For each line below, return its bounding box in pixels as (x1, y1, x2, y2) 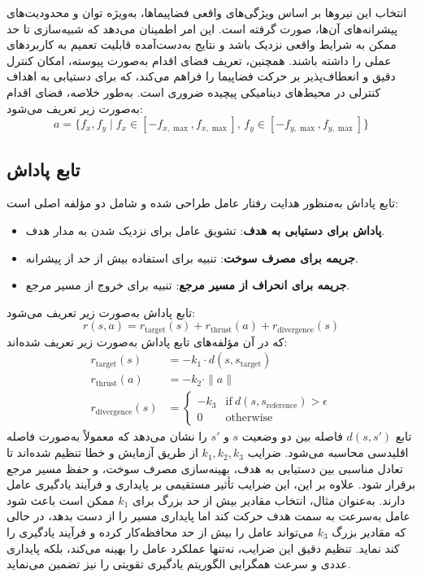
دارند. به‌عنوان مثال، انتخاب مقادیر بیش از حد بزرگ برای (132, 491, 406, 508)
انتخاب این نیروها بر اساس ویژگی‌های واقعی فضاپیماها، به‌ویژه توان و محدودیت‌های (7, 4, 407, 20)
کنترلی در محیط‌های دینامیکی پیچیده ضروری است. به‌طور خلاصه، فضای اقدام (7, 83, 381, 100)
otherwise (225, 412, 273, 424)
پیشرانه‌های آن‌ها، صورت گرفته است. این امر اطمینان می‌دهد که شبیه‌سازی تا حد (7, 20, 398, 37)
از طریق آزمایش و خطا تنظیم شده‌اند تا (7, 444, 198, 461)
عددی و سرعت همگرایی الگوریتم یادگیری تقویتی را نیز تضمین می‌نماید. (7, 555, 351, 572)
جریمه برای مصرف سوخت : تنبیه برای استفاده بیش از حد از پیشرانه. (25, 249, 358, 266)
